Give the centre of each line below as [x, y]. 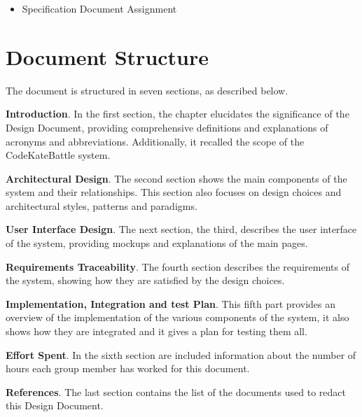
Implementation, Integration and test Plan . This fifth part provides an [170, 303]
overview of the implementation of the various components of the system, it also [177, 317]
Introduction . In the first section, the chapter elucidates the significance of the [177, 114]
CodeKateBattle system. [58, 155]
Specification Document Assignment [99, 8]
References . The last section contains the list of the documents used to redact [176, 391]
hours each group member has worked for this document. [128, 368]
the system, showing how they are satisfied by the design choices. [145, 280]
